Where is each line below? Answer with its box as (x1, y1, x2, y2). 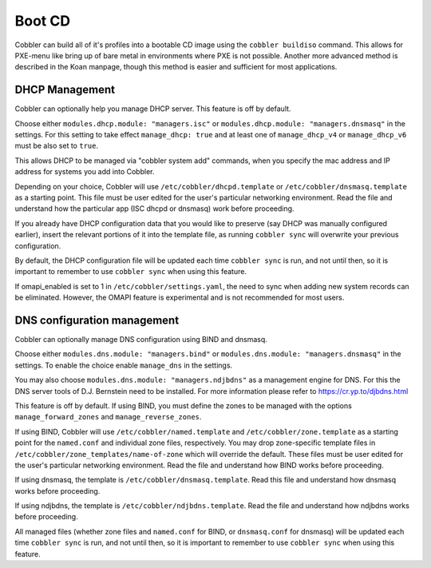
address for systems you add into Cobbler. (14, 167, 155, 177)
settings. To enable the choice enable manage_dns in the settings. (14, 360, 233, 370)
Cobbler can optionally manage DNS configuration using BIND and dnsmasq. (14, 335, 267, 344)
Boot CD (14, 12, 71, 30)
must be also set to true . (14, 141, 99, 151)
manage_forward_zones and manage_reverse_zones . (14, 412, 202, 422)
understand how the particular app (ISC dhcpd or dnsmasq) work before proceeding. (14, 204, 295, 213)
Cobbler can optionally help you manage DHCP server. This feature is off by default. (14, 104, 291, 113)
